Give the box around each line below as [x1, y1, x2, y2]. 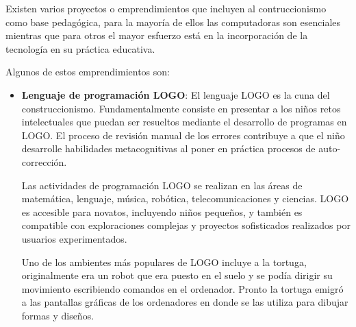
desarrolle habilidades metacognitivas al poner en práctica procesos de [21, 141, 316, 156]
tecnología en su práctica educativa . [5, 41, 155, 56]
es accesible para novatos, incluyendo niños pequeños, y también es [21, 204, 303, 219]
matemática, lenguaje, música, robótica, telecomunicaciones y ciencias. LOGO [21, 191, 349, 206]
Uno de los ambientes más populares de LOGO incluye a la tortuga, [21, 254, 307, 269]
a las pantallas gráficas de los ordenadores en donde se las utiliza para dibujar [21, 295, 348, 309]
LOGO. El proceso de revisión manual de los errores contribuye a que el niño [21, 128, 345, 142]
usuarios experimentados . [21, 231, 127, 245]
